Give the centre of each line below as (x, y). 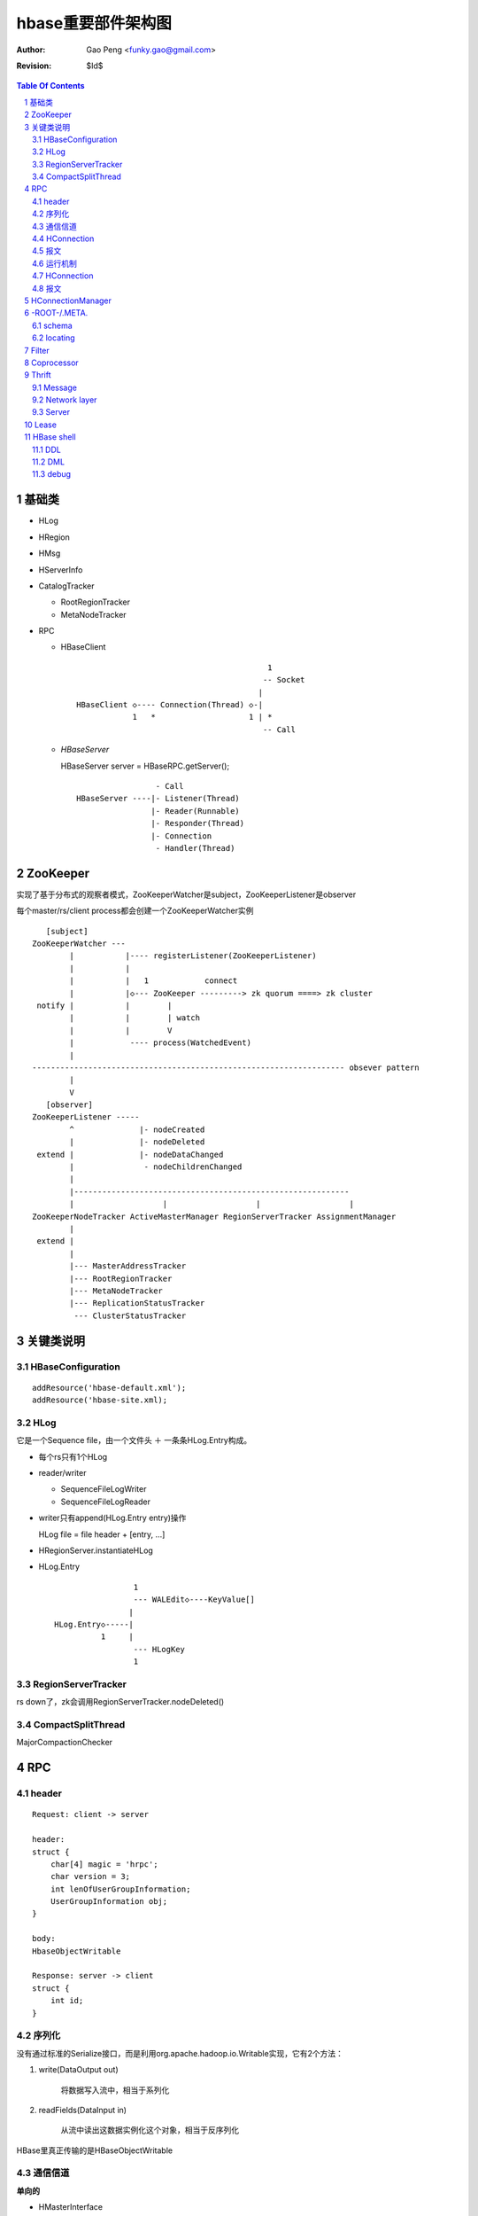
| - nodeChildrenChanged (156, 1167)
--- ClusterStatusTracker (130, 1315)
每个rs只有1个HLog (73, 1456)
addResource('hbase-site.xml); (100, 1400)
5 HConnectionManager (68, 300)
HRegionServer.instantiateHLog (96, 1550)
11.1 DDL (46, 449)
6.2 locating (54, 338)
